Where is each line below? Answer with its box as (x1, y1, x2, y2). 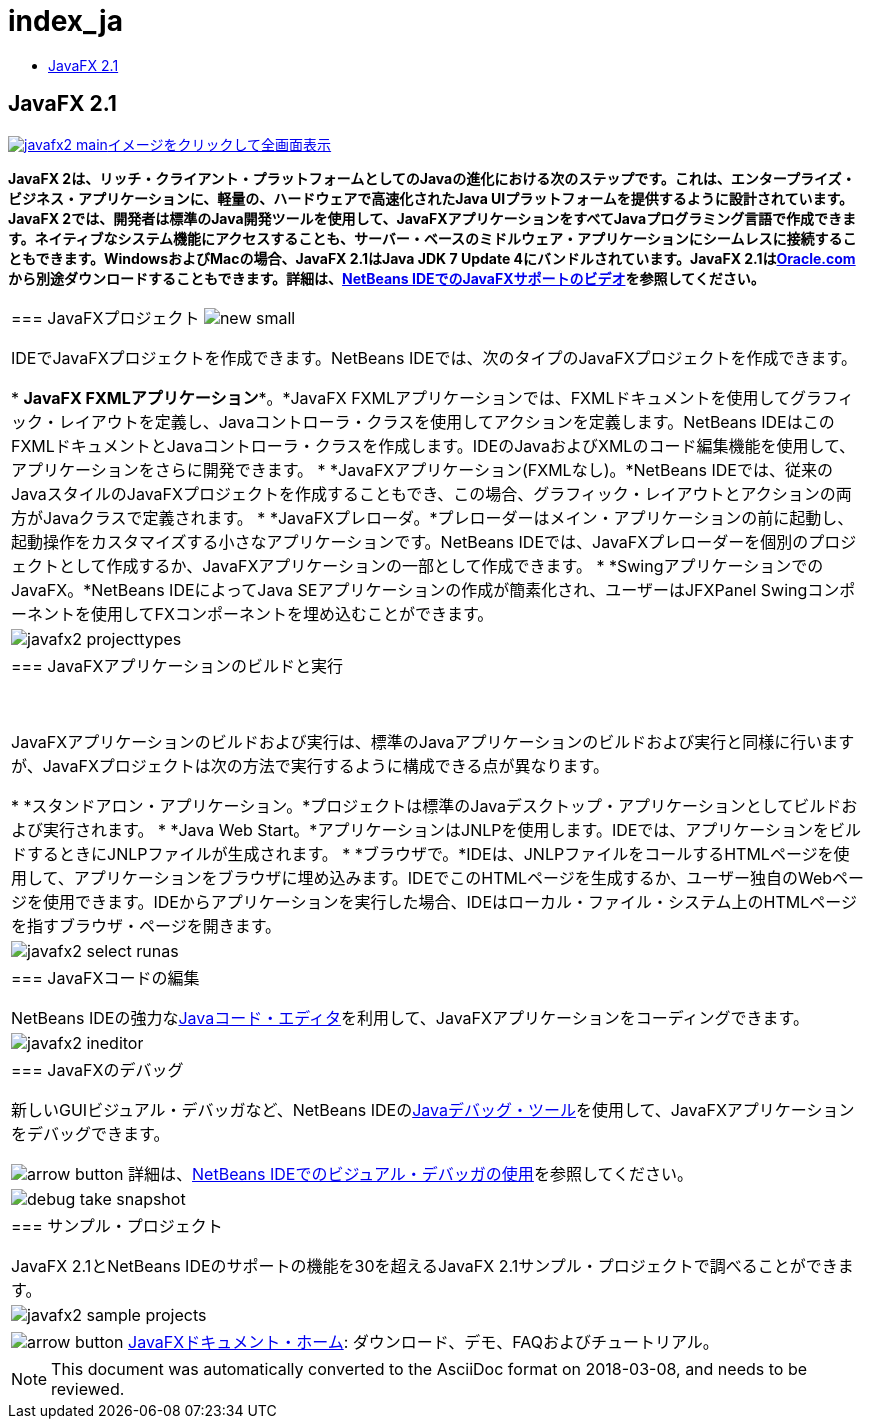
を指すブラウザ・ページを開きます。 (11, 915, 282, 936)
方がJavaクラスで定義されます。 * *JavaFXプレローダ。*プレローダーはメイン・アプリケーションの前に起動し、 (11, 507, 854, 528)
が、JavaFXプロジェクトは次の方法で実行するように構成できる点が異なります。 (11, 755, 609, 776)
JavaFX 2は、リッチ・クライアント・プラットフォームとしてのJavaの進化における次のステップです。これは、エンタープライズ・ (8, 169, 856, 187)
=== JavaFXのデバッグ (11, 1059, 184, 1080)
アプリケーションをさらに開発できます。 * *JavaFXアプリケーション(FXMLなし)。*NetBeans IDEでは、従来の (11, 459, 833, 480)
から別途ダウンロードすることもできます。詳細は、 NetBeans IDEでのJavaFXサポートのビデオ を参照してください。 (8, 269, 765, 287)
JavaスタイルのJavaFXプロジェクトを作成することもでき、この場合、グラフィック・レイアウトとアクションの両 (11, 483, 852, 504)
